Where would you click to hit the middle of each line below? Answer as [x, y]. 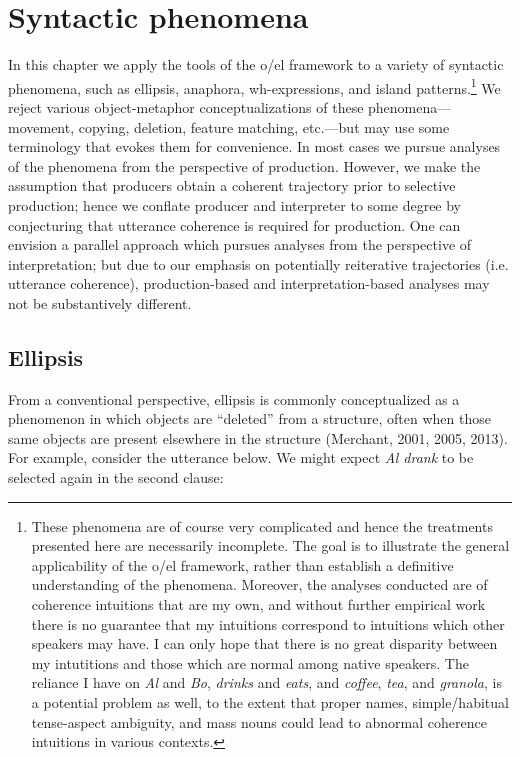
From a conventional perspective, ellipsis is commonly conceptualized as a [234, 398]
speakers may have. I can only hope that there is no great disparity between [264, 643]
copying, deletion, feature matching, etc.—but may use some [264, 126]
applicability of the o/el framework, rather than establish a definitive [242, 564]
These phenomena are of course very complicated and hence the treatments [262, 525]
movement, [41, 126]
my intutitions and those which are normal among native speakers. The [250, 662]
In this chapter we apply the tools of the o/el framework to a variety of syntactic [256, 64]
